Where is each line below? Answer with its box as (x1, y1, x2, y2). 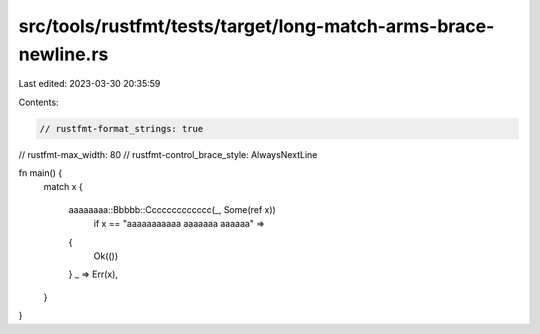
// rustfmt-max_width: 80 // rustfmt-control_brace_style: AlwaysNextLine (18, 148, 318, 160)
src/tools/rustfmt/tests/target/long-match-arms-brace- (18, 15, 495, 37)
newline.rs (18, 43, 109, 65)
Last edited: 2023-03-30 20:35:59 (18, 78, 161, 90)
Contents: (18, 96, 59, 108)
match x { (43, 181, 84, 193)
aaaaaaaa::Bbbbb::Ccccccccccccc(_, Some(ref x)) (68, 203, 277, 215)
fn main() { (18, 167, 63, 179)
